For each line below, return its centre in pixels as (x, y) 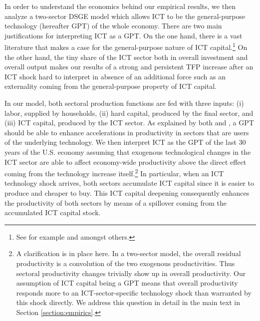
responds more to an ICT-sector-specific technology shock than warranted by (134, 292)
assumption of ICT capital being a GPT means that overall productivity (127, 283)
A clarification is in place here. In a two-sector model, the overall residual (129, 253)
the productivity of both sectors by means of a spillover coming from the (116, 202)
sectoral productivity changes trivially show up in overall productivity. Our (131, 273)
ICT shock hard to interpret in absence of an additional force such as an (115, 76)
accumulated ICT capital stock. (53, 212)
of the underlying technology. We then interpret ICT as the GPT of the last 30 (125, 142)
